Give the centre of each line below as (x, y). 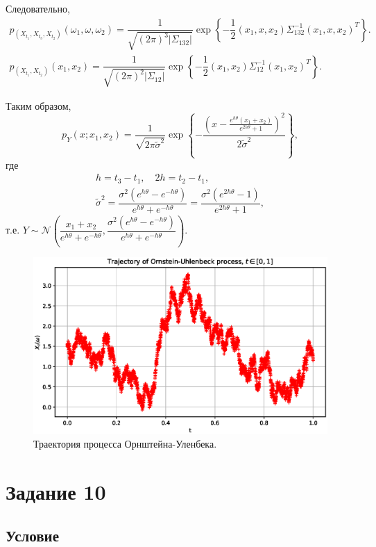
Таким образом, (39, 105)
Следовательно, (38, 8)
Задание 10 (56, 491)
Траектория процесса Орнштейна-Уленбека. (125, 443)
